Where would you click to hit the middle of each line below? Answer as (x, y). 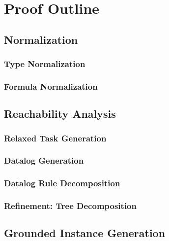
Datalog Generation (44, 160)
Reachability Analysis (60, 114)
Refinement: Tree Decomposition (70, 206)
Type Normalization (45, 64)
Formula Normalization (51, 86)
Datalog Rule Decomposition (62, 183)
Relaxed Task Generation (55, 138)
